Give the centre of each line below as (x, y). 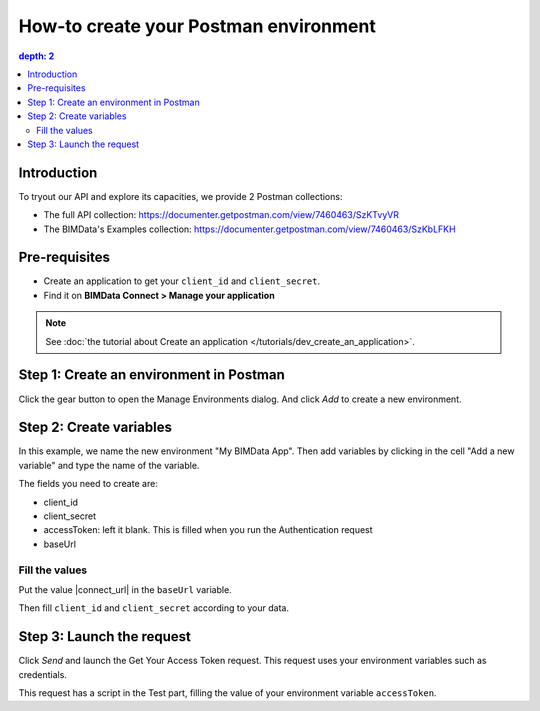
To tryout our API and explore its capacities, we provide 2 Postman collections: (180, 196)
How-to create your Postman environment (197, 26)
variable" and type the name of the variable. (109, 465)
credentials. (42, 674)
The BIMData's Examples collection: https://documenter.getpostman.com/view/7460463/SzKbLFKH (249, 229)
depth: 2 (36, 56)
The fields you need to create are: (88, 484)
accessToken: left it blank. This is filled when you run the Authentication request (208, 530)
